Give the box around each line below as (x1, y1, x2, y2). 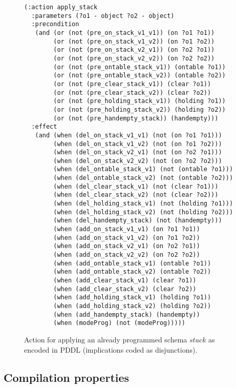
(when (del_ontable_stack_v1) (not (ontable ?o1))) (53, 166, 233, 173)
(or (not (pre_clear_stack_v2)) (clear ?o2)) (53, 89, 211, 96)
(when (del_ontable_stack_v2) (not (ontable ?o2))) (53, 174, 233, 182)
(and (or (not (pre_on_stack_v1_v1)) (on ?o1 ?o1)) (35, 29, 215, 36)
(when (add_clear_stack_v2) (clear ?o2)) (53, 285, 197, 293)
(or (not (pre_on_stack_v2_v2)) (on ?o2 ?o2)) (53, 54, 215, 62)
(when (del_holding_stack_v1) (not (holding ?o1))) (53, 200, 233, 208)
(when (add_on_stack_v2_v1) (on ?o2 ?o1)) (53, 242, 200, 250)
